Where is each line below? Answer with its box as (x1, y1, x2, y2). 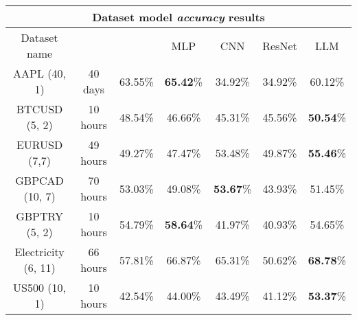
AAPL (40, (13, 65, 67, 81)
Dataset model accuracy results (92, 9, 265, 25)
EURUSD (16, 137, 63, 152)
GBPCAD (15, 172, 64, 188)
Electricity (14, 244, 65, 260)
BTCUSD (16, 101, 63, 117)
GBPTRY (16, 208, 63, 224)
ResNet (262, 37, 297, 54)
